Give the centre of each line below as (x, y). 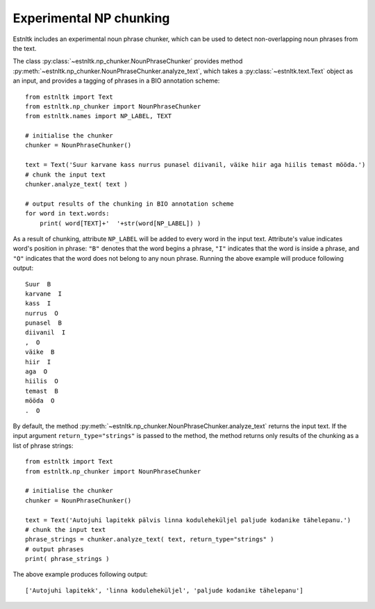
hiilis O (42, 381)
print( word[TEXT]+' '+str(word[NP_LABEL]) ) (120, 223)
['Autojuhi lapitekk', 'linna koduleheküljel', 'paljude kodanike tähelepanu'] (164, 590)
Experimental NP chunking (91, 18)
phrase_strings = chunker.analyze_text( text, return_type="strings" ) (150, 539)
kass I (38, 303)
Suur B (38, 284)
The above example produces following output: (81, 574)
